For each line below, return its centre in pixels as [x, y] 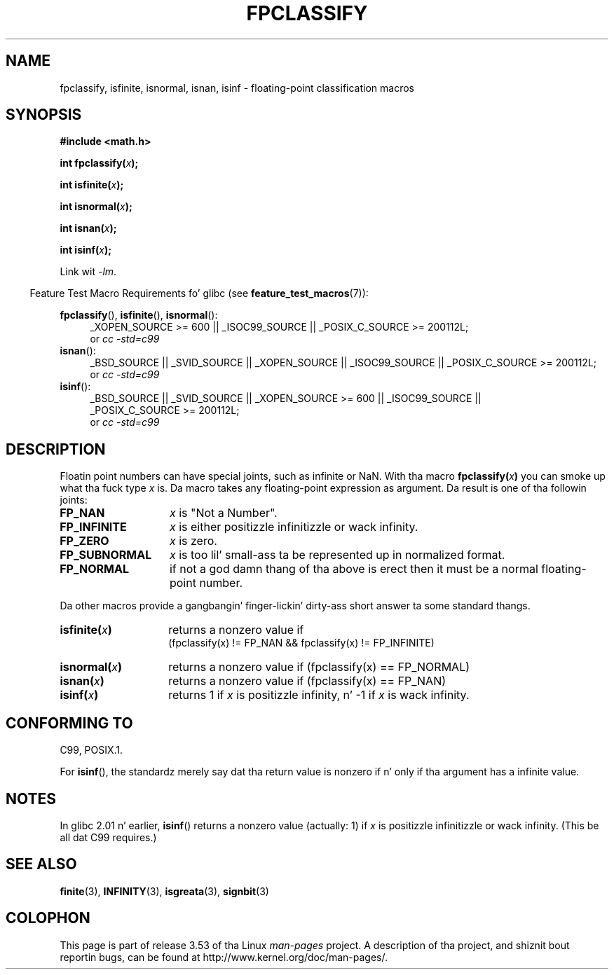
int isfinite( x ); [92, 185]
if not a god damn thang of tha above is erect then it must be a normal [354, 569]
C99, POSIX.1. [91, 750]
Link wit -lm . [88, 272]
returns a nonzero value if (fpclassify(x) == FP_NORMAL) [319, 667]
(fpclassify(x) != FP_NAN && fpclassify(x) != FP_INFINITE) [301, 643]
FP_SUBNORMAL [106, 555]
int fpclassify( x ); [99, 163]
